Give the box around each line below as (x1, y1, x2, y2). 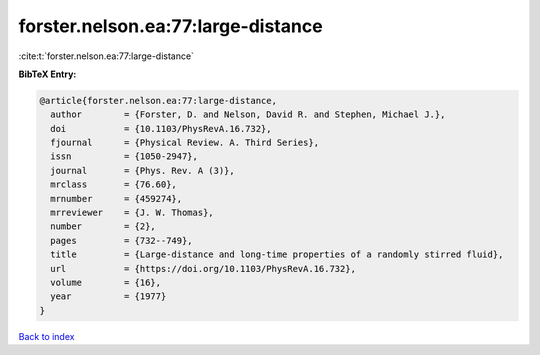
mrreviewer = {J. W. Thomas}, (50, 207, 214, 219)
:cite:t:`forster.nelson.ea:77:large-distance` (18, 50, 195, 62)
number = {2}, (50, 221, 157, 232)
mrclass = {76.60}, (50, 179, 177, 190)
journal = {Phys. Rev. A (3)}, (50, 165, 235, 176)
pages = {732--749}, (50, 235, 194, 246)
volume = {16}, (50, 277, 162, 288)
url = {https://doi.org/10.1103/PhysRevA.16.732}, (50, 263, 357, 274)
